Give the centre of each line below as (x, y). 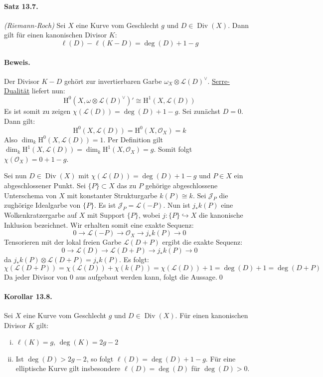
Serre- (221, 81)
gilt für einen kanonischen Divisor (56, 35)
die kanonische (221, 215)
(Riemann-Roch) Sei (35, 25)
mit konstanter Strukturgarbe (112, 195)
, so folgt (100, 358)
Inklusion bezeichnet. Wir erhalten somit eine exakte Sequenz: (99, 224)
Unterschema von (30, 195)
